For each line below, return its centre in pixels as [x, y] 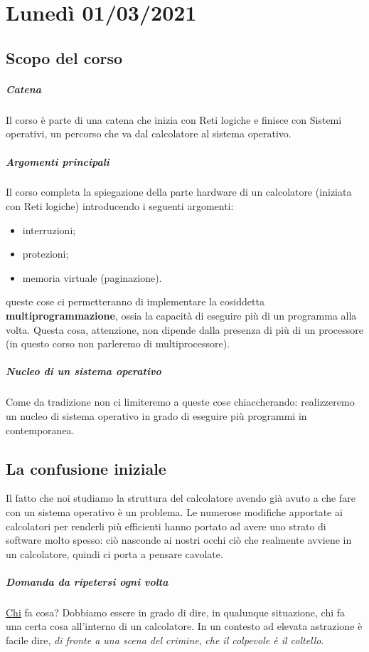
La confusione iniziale [86, 468]
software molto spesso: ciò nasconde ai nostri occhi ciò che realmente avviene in [179, 540]
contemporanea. [40, 430]
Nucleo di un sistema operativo [84, 371]
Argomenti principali [58, 161]
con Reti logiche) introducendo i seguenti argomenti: [120, 206]
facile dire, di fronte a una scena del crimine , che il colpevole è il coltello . [165, 640]
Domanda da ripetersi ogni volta [87, 581]
